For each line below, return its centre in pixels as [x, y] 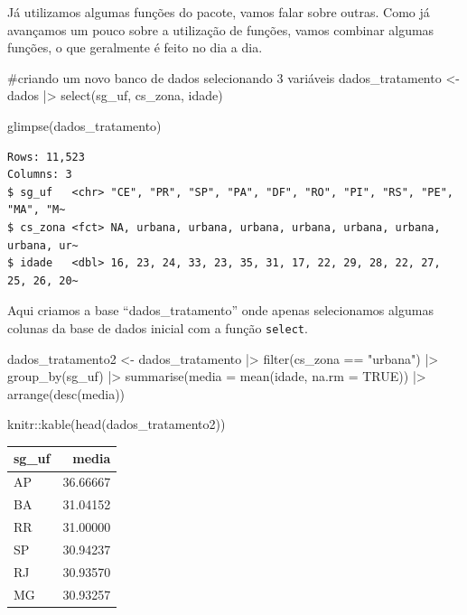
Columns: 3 [40, 175]
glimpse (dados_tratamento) [84, 125]
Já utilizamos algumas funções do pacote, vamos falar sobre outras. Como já [219, 12]
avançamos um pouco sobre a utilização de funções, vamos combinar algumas [221, 29]
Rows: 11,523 [46, 157]
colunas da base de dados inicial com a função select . [158, 327]
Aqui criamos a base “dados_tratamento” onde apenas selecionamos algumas [220, 310]
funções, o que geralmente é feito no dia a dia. [135, 47]
